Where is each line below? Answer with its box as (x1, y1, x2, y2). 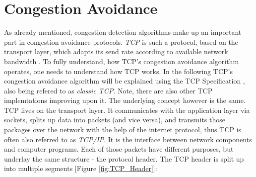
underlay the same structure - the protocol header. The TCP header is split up (4, 153, 244, 164)
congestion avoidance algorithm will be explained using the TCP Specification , (4, 76, 245, 86)
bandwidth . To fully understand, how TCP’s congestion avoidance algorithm (4, 56, 239, 66)
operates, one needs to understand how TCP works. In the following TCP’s (4, 66, 233, 76)
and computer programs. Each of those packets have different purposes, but (4, 144, 234, 154)
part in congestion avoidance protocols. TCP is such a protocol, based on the (4, 36, 238, 47)
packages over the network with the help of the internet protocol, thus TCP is (4, 124, 242, 135)
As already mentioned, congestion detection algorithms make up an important (4, 27, 242, 37)
